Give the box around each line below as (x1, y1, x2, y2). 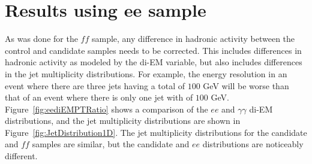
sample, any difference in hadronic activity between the (91, 32, 295, 45)
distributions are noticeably (202, 138, 304, 150)
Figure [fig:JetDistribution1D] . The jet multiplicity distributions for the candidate (5, 126, 307, 138)
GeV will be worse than (203, 79, 289, 92)
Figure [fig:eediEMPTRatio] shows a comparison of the (5, 102, 208, 115)
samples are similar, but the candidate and (32, 138, 190, 150)
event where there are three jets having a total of (5, 79, 185, 92)
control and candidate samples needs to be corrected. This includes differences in (5, 44, 302, 56)
